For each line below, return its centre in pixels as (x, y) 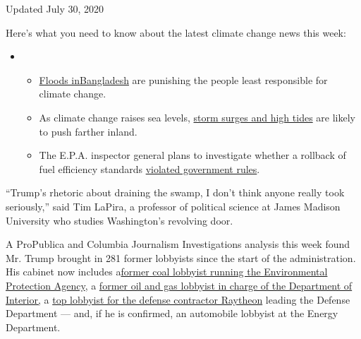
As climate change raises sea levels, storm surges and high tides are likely (197, 117)
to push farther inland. (88, 131)
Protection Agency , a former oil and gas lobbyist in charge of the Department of (179, 285)
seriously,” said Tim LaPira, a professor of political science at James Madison (173, 206)
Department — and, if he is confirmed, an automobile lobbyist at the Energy (172, 313)
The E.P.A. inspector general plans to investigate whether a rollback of (192, 155)
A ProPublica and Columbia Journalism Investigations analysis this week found (178, 244)
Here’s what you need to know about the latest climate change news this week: (176, 32)
